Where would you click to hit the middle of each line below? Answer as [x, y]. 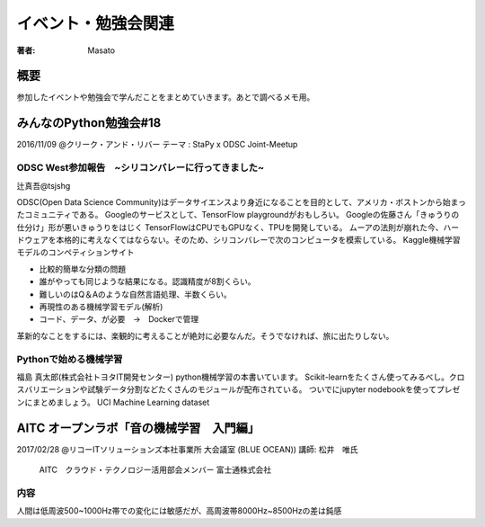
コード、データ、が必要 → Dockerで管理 [119, 319]
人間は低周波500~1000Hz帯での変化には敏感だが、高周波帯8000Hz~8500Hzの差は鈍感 [179, 511]
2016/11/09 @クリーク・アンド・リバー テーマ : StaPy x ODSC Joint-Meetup [157, 145]
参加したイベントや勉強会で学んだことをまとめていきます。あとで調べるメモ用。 [166, 97]
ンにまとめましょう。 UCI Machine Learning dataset [113, 402]
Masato [101, 50]
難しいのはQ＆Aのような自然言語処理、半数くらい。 [136, 294]
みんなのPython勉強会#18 [89, 123]
